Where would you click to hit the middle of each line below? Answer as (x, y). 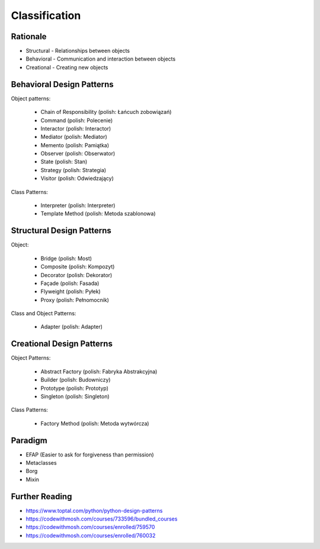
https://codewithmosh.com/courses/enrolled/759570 (90, 527)
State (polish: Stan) (64, 162)
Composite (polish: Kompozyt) (78, 266)
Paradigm (29, 440)
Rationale (29, 37)
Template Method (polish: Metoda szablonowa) (98, 214)
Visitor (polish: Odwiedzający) (77, 179)
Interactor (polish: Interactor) (76, 128)
